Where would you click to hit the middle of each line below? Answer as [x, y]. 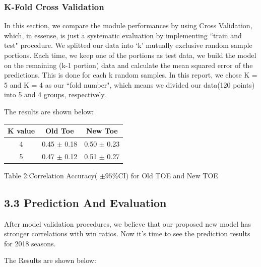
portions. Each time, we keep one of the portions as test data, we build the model [130, 55]
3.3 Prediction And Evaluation [85, 202]
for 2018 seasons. [30, 243]
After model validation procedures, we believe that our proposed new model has [128, 223]
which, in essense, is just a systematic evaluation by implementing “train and [123, 35]
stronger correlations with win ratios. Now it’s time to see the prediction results [127, 233]
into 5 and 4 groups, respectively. [55, 94]
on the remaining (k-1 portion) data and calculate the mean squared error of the [128, 65]
